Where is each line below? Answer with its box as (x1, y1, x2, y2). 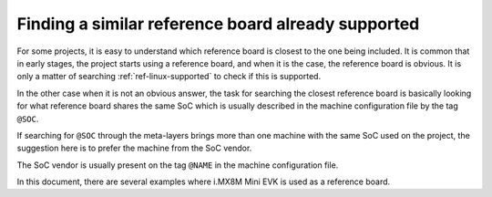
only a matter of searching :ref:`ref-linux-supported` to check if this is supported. (16, 71, 322, 82)
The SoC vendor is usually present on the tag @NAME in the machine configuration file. (16, 160, 339, 171)
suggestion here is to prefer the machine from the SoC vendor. (16, 142, 252, 154)
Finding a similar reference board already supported (16, 14, 420, 34)
